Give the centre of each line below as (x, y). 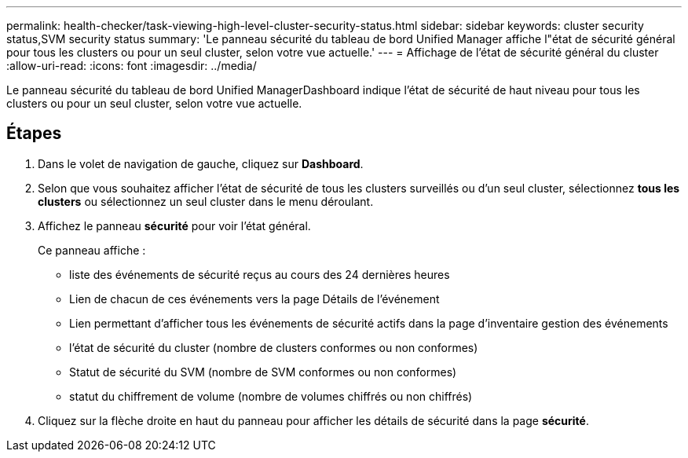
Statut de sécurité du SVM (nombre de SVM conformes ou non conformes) (263, 372)
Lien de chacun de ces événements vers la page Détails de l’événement (254, 299)
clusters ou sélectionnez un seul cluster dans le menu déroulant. (206, 201)
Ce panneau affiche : (92, 250)
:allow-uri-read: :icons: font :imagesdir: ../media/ (132, 66)
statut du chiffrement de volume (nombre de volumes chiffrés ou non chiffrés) (271, 396)
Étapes (34, 134)
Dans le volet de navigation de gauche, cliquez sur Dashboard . (201, 163)
